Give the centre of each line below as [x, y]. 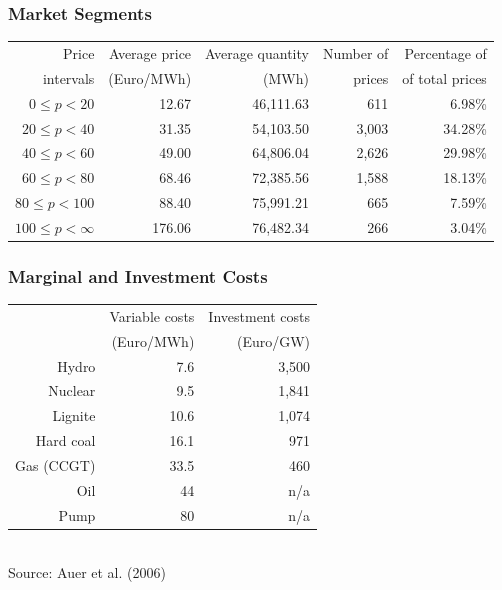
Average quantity [257, 52]
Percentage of [445, 52]
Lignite [74, 415]
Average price [150, 52]
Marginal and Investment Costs [138, 275]
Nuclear [72, 390]
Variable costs [152, 315]
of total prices [444, 77]
